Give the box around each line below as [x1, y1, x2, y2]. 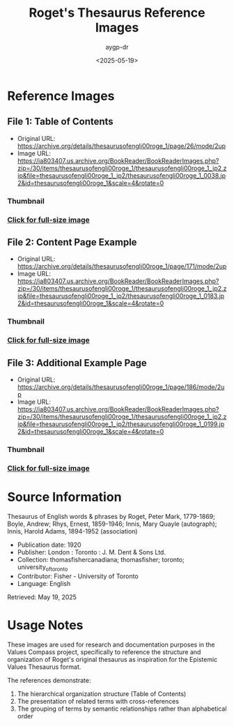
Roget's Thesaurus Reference [29, 5, 205, 21]
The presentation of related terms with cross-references [17, 697, 180, 705]
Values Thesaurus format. [7, 663, 81, 671]
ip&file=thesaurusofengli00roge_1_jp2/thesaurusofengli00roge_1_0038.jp [17, 171, 226, 179]
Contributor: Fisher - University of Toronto [17, 572, 139, 580]
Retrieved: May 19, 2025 [7, 593, 77, 601]
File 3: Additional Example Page [7, 357, 148, 369]
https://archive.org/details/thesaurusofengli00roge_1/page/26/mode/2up [17, 142, 226, 150]
